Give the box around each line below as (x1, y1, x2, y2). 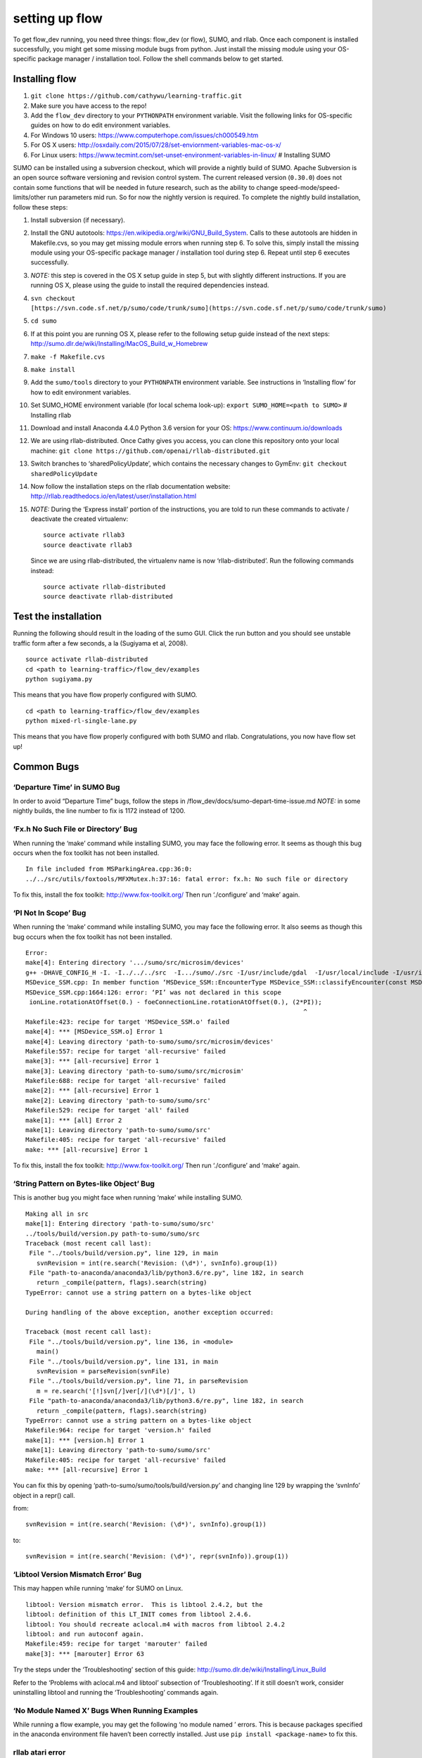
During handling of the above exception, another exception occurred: (25, 1308, 274, 1316)
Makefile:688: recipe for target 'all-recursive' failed (25, 1077, 226, 1085)
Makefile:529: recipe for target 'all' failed (25, 1106, 189, 1115)
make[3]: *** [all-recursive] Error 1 (25, 1057, 160, 1065)
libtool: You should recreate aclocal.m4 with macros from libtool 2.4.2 (25, 1620, 286, 1628)
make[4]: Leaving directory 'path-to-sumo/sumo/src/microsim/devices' (25, 1037, 274, 1046)
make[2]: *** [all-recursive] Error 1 (25, 1086, 160, 1095)
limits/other (13, 193, 46, 202)
